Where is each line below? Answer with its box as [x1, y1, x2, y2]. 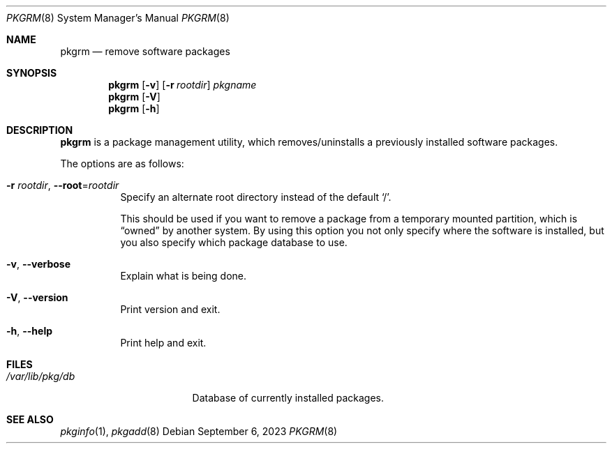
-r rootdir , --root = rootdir [6, 179, 119, 191]
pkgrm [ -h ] [108, 102, 160, 114]
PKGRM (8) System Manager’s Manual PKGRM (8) [6, 12, 230, 24]
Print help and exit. [120, 337, 207, 349]
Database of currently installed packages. [192, 392, 385, 404]
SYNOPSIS [6, 67, 57, 79]
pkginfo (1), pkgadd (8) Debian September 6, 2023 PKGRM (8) [60, 425, 338, 437]
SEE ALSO [6, 413, 54, 425]
